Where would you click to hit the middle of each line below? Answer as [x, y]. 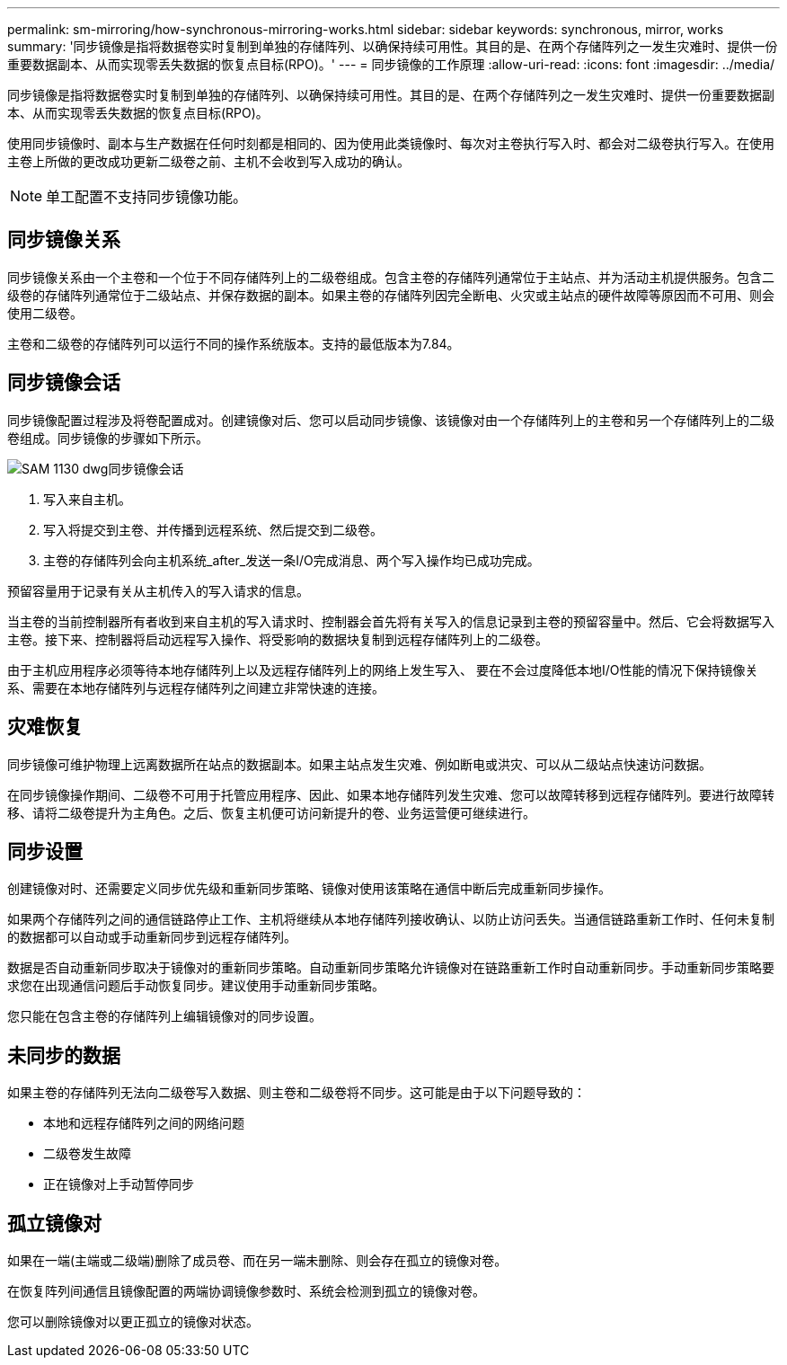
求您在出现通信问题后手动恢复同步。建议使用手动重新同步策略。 [196, 986]
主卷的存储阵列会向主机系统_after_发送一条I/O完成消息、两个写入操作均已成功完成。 [292, 560]
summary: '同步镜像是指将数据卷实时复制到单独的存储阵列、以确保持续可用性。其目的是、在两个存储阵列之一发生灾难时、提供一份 [393, 46]
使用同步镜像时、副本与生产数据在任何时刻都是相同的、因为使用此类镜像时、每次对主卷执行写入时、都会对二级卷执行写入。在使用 [391, 143]
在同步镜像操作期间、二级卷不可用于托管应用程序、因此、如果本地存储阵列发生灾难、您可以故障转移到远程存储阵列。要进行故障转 [391, 794]
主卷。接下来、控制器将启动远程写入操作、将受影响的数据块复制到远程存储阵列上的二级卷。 [278, 639]
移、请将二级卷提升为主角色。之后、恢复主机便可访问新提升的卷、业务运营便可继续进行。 [271, 812]
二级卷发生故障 [87, 1154]
